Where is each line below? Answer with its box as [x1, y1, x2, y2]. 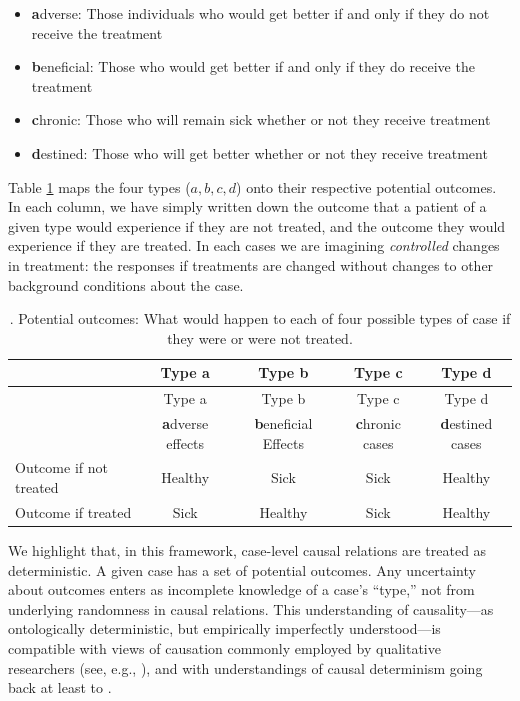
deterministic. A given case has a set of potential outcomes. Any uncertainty [8, 559, 476, 580]
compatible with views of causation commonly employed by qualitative [8, 637, 441, 658]
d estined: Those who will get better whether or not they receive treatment [31, 142, 488, 163]
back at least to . [8, 677, 112, 698]
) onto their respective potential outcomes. [236, 176, 497, 197]
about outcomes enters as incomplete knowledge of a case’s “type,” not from [8, 579, 475, 600]
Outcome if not [15, 457, 108, 478]
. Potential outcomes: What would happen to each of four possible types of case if [9, 308, 511, 329]
